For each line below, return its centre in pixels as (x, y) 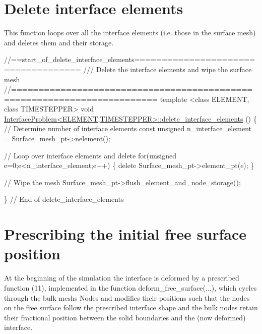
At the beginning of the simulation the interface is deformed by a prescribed (122, 278)
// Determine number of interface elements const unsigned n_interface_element (128, 128)
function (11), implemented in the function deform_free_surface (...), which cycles (130, 287)
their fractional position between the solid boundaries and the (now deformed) (125, 317)
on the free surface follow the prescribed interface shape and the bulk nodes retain (131, 308)
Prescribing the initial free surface (125, 234)
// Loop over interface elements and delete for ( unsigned (90, 155)
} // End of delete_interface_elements (64, 199)
